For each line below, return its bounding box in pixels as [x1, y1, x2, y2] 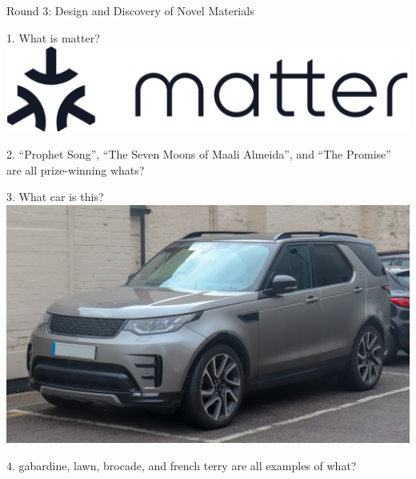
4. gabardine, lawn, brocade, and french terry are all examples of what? [6, 457, 357, 473]
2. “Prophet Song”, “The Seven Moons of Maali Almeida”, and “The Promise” [6, 146, 391, 163]
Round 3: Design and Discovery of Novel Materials [6, 2, 254, 18]
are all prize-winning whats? [6, 161, 145, 178]
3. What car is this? [6, 188, 104, 205]
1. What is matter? [6, 29, 100, 46]
